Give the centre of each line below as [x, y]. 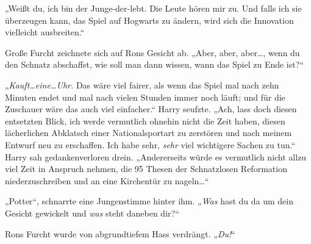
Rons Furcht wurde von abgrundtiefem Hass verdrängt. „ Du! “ [120, 233]
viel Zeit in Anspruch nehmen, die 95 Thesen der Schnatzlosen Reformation [146, 169]
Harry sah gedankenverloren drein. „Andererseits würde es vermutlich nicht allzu [156, 156]
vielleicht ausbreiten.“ [45, 32]
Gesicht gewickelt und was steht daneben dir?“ [92, 213]
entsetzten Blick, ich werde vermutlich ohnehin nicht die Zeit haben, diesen [145, 120]
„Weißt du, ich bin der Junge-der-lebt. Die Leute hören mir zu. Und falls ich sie [153, 8]
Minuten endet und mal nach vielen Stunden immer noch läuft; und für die [145, 97]
